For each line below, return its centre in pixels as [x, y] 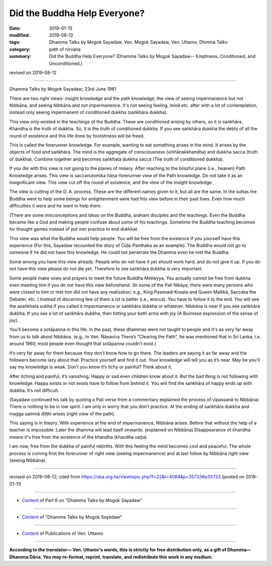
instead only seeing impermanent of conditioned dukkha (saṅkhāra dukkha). [88, 112]
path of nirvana [65, 49]
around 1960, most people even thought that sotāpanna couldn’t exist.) [83, 344]
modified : [20, 35]
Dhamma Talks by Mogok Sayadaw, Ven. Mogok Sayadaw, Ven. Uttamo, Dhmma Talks [138, 42]
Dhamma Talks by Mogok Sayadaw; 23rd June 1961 [63, 89]
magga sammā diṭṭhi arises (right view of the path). [62, 413]
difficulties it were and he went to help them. [55, 206]
